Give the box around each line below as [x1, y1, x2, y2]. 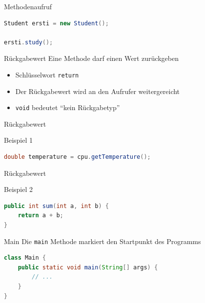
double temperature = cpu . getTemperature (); [4, 153, 151, 161]
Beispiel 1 [4, 135, 33, 145]
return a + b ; [18, 212, 63, 219]
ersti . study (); [4, 38, 53, 46]
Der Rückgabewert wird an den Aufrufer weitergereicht [15, 86, 180, 96]
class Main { [4, 254, 46, 262]
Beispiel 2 [4, 184, 33, 194]
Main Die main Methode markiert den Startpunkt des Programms [4, 236, 201, 246]
